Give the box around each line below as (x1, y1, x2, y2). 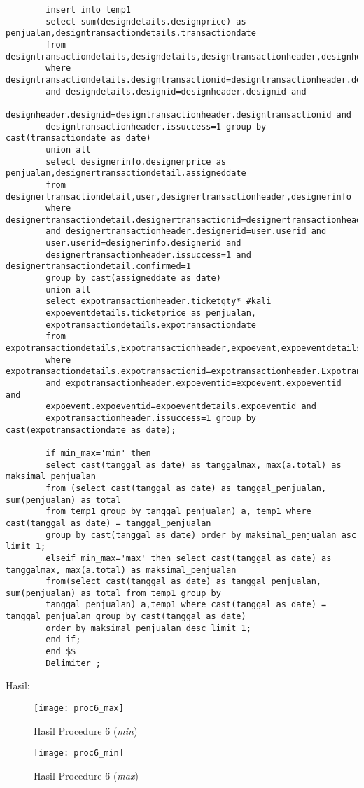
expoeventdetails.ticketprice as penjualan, (45, 308, 256, 319)
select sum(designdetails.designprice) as (45, 16, 246, 27)
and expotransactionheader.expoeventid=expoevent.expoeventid (45, 378, 342, 388)
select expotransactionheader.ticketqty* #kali (45, 296, 272, 307)
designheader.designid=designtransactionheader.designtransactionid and (6, 109, 351, 120)
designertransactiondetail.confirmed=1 (6, 261, 191, 272)
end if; (45, 635, 81, 645)
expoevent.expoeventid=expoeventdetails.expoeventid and (45, 401, 316, 412)
